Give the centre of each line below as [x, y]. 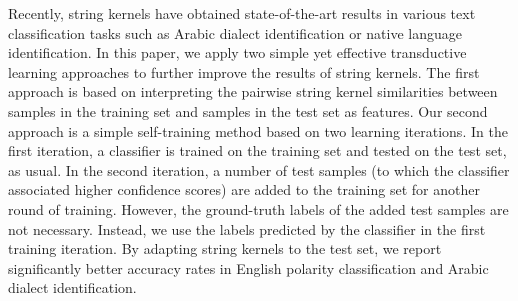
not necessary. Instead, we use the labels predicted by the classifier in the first [247, 228]
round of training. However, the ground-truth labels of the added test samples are [258, 208]
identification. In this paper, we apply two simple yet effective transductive [237, 52]
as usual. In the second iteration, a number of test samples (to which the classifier [259, 169]
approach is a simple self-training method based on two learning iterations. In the [258, 130]
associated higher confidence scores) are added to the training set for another [244, 189]
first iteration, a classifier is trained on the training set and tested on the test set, [257, 150]
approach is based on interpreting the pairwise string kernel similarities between [253, 91]
